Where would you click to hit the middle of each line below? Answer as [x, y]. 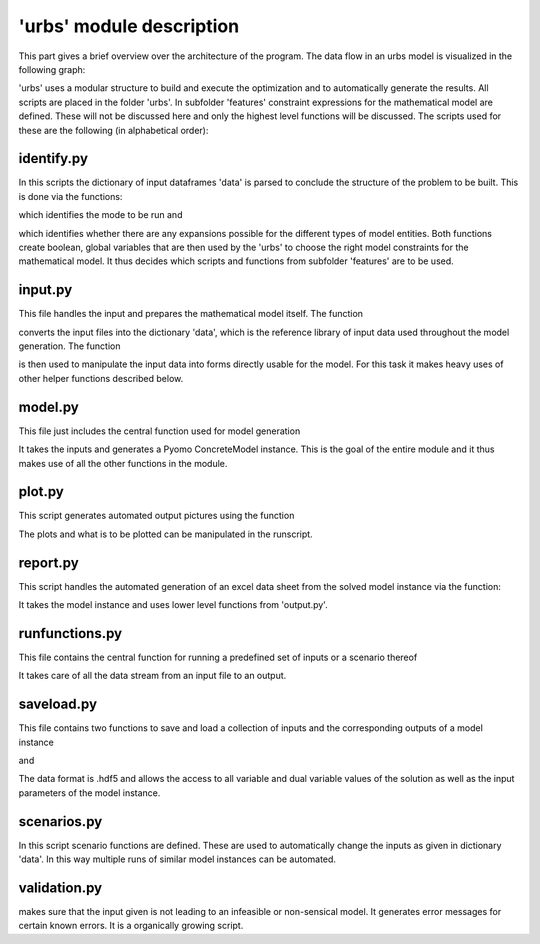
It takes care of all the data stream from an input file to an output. [152, 676]
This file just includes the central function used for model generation [159, 431]
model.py [48, 406]
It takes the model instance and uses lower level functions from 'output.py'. [173, 605]
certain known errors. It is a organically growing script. [131, 926]
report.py [48, 562]
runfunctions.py [70, 633]
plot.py [41, 491]
